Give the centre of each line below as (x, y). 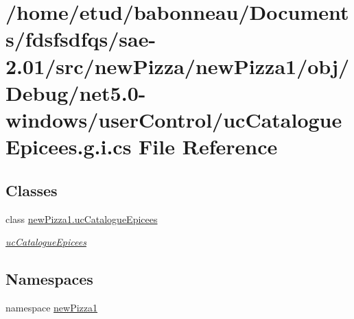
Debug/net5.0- (76, 92)
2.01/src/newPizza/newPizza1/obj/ (178, 66)
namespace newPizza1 (52, 307)
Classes (32, 190)
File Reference (208, 146)
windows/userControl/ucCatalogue (174, 119)
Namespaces (49, 279)
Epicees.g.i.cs (69, 146)
